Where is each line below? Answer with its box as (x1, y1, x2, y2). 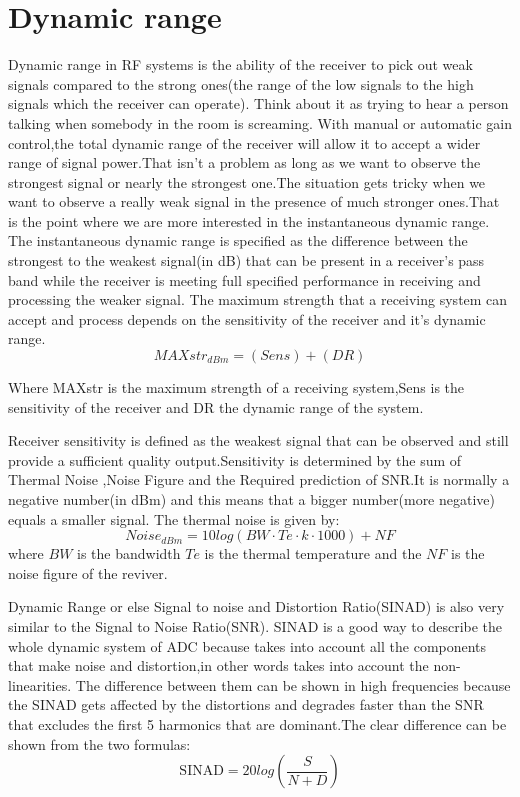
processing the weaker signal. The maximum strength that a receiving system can (8, 289, 508, 310)
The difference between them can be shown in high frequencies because (75, 674, 511, 695)
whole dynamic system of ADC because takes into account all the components (8, 635, 487, 656)
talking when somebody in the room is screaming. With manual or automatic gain (8, 112, 512, 133)
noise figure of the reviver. (8, 562, 168, 583)
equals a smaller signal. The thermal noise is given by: (8, 508, 340, 529)
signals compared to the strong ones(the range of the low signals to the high (8, 73, 474, 94)
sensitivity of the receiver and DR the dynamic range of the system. (8, 396, 424, 417)
